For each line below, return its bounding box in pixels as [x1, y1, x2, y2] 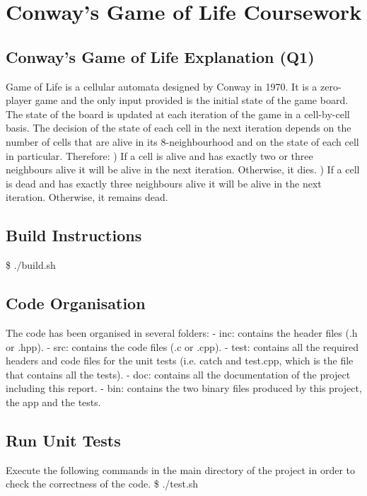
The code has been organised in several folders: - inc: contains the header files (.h [6, 325, 358, 340]
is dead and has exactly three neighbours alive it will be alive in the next [6, 175, 322, 190]
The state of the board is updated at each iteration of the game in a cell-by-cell [6, 106, 350, 121]
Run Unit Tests [6, 429, 121, 451]
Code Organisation [6, 292, 146, 314]
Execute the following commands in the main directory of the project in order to [6, 462, 355, 477]
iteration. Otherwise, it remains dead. [6, 190, 168, 204]
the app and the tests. [6, 394, 101, 409]
